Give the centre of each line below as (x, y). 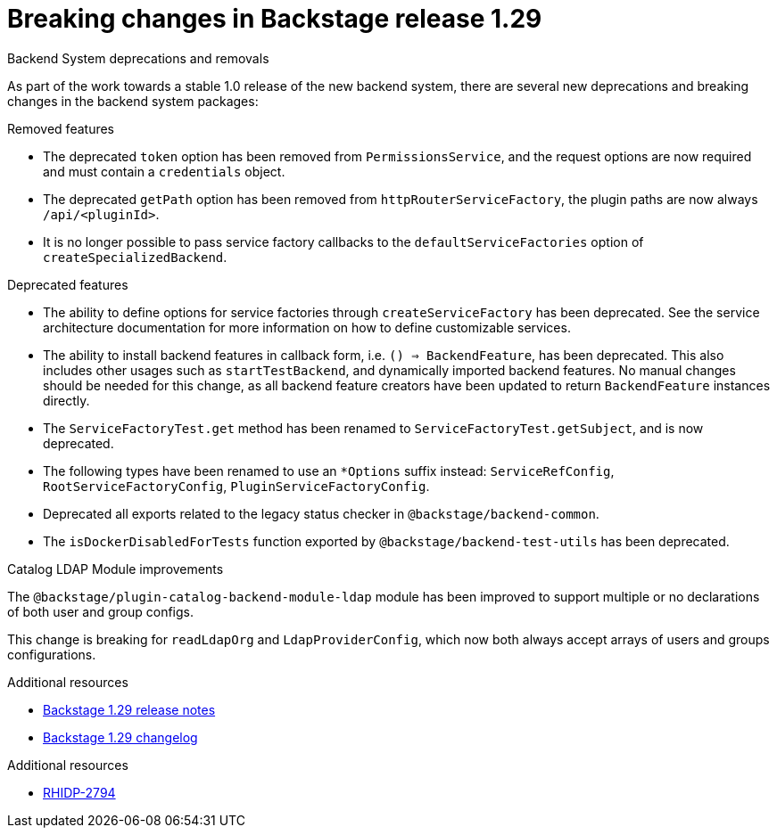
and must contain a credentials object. (164, 171)
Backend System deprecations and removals (138, 58)
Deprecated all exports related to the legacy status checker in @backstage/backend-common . (321, 513)
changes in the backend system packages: (133, 101)
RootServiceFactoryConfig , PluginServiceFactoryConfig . (236, 486)
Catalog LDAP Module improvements (116, 569)
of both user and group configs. (101, 611)
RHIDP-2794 (79, 792)
